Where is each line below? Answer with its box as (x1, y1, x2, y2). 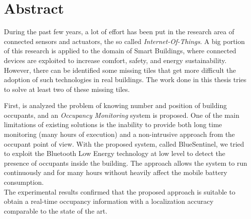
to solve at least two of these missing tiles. (4, 84, 130, 94)
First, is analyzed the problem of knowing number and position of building (4, 100, 227, 110)
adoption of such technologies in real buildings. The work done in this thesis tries (4, 74, 247, 85)
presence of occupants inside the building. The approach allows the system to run (4, 157, 248, 168)
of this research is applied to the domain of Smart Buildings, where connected (4, 45, 236, 56)
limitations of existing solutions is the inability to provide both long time (4, 119, 222, 130)
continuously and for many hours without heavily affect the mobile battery (4, 167, 228, 177)
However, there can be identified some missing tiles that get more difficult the (4, 65, 236, 75)
